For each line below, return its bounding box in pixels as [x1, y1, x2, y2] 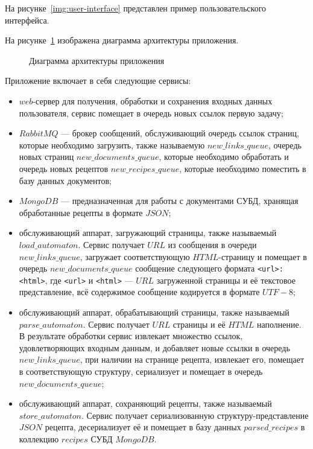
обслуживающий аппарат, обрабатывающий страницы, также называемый [19, 306, 289, 318]
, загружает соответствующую [80, 250, 190, 263]
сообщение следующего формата [135, 262, 255, 275]
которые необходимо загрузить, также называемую [19, 138, 205, 151]
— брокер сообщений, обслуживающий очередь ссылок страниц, [61, 127, 299, 139]
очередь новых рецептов [19, 162, 109, 174]
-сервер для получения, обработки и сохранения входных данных [33, 94, 273, 107]
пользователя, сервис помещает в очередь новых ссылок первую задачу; [19, 106, 283, 119]
